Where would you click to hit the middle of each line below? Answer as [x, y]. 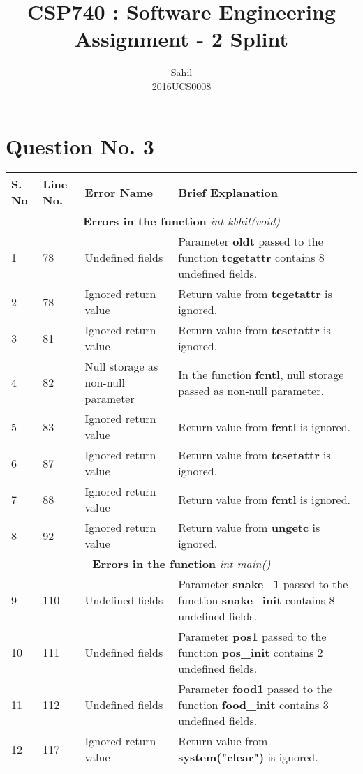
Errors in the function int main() [181, 564]
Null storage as [121, 366]
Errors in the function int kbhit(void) [181, 221]
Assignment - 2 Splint [181, 39]
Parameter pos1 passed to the [252, 637]
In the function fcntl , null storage [261, 374]
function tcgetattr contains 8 [251, 258]
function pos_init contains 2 [251, 653]
